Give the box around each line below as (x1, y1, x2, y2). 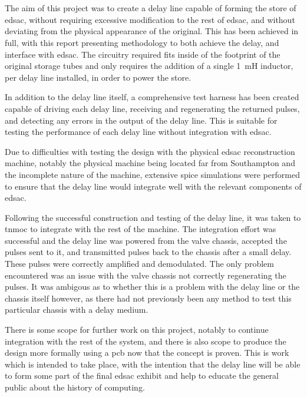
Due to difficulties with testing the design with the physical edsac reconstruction (5, 145, 295, 157)
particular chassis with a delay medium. (5, 303, 148, 316)
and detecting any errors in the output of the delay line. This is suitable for (5, 114, 278, 126)
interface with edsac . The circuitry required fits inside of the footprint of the (5, 48, 280, 60)
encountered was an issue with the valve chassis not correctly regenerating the (5, 269, 286, 281)
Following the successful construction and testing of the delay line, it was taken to (5, 211, 301, 223)
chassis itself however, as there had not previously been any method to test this (5, 292, 292, 304)
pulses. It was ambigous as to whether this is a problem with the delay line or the (5, 280, 300, 293)
